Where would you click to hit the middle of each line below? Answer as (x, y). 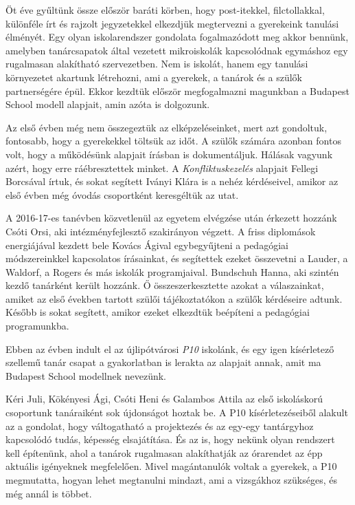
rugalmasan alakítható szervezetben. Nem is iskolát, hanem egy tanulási (157, 64)
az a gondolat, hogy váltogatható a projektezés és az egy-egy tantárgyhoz (160, 426)
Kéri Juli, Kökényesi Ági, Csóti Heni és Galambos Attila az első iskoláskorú (164, 399)
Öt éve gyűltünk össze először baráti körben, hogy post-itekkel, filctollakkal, (165, 10)
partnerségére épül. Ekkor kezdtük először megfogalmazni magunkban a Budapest (177, 90)
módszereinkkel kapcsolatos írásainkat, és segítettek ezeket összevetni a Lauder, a (177, 258)
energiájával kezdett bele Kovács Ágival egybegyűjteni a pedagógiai (147, 245)
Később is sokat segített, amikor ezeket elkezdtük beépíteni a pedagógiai (158, 312)
